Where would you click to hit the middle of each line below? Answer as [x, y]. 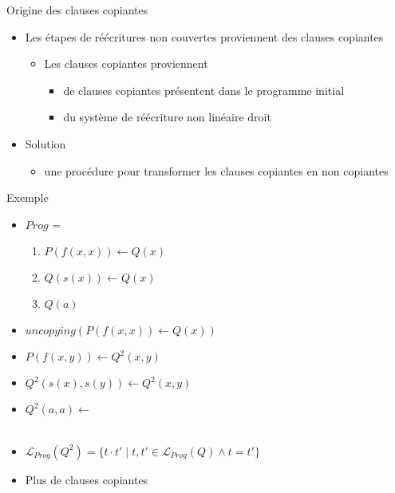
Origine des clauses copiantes [77, 10]
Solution [45, 143]
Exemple [28, 197]
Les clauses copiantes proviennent [126, 63]
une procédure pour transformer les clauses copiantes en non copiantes [216, 170]
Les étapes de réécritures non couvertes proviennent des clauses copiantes [204, 36]
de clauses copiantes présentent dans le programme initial [204, 90]
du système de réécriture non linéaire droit [167, 117]
